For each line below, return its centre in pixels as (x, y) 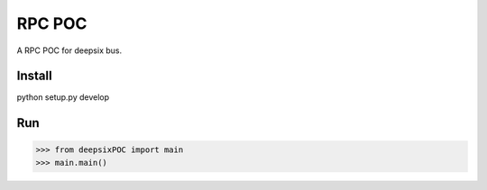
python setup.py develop (63, 97)
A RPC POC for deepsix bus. (69, 50)
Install (35, 76)
